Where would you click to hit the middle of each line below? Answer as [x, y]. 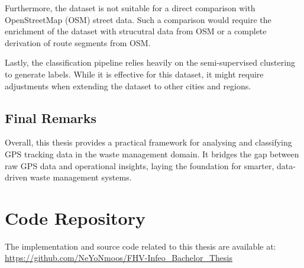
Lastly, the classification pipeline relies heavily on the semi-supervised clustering [150, 62]
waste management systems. [81, 177]
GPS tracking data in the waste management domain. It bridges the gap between [152, 154]
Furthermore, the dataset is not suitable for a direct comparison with [130, 8]
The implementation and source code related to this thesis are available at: [140, 246]
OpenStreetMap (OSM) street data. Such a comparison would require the [138, 19]
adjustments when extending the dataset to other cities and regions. [128, 85]
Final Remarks [51, 117]
